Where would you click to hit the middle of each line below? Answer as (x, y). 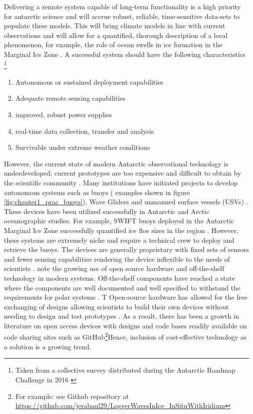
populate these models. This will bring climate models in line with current (115, 26)
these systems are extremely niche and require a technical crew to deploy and (119, 240)
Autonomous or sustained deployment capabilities (89, 81)
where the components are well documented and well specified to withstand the (122, 287)
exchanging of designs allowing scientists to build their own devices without (117, 306)
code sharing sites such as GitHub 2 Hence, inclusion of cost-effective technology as (125, 336)
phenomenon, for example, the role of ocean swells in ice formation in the (113, 45)
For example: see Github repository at (72, 396)
